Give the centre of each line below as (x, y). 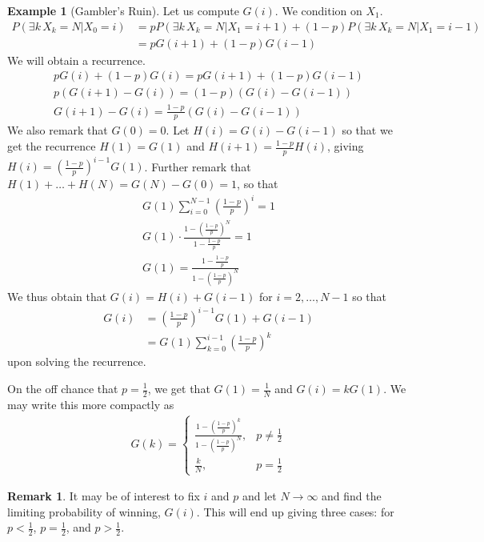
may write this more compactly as (91, 404)
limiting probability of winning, (84, 511)
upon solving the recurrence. (77, 361)
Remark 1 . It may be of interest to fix (104, 496)
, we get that (179, 388)
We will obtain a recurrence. (76, 60)
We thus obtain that (57, 296)
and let (259, 496)
